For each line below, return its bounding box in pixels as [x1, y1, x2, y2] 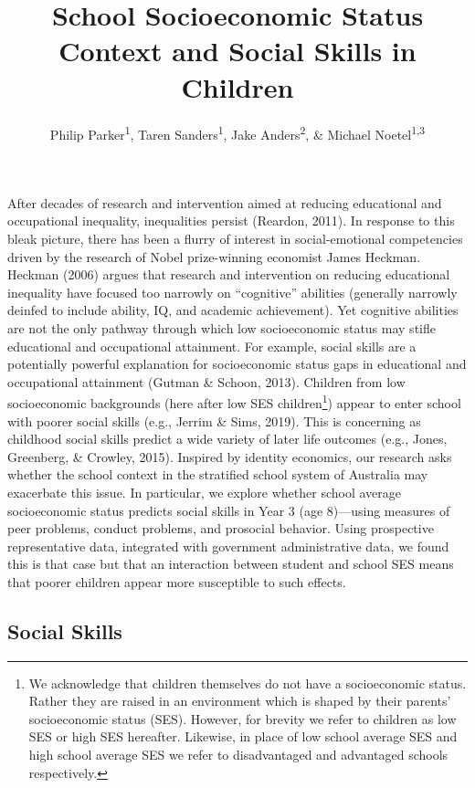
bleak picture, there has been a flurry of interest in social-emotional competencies [7, 228, 463, 247]
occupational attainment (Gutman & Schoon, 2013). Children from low [7, 372, 406, 391]
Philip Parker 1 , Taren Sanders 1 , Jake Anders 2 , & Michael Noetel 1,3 [49, 121, 426, 143]
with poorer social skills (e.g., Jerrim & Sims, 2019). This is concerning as [7, 411, 421, 430]
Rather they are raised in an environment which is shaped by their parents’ [28, 691, 451, 710]
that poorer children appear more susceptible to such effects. [7, 572, 346, 591]
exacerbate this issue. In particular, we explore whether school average [7, 482, 402, 501]
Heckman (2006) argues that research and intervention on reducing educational [7, 265, 450, 284]
